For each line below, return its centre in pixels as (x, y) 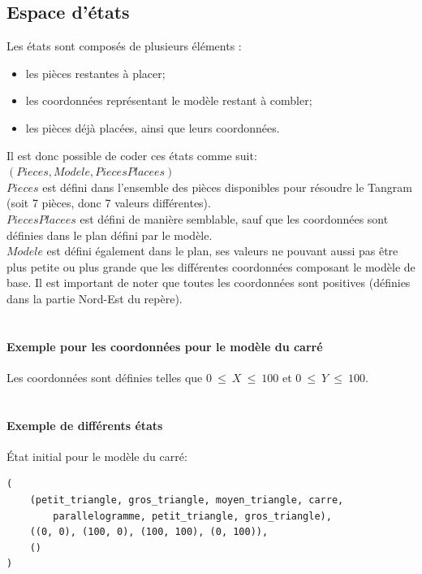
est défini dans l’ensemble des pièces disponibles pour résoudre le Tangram (227, 187)
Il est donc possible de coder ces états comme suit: (132, 155)
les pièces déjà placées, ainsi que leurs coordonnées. (153, 127)
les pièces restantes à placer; (95, 73)
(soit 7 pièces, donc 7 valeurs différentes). (109, 203)
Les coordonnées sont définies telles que (105, 377)
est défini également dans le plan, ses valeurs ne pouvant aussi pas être (222, 251)
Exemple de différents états (85, 425)
